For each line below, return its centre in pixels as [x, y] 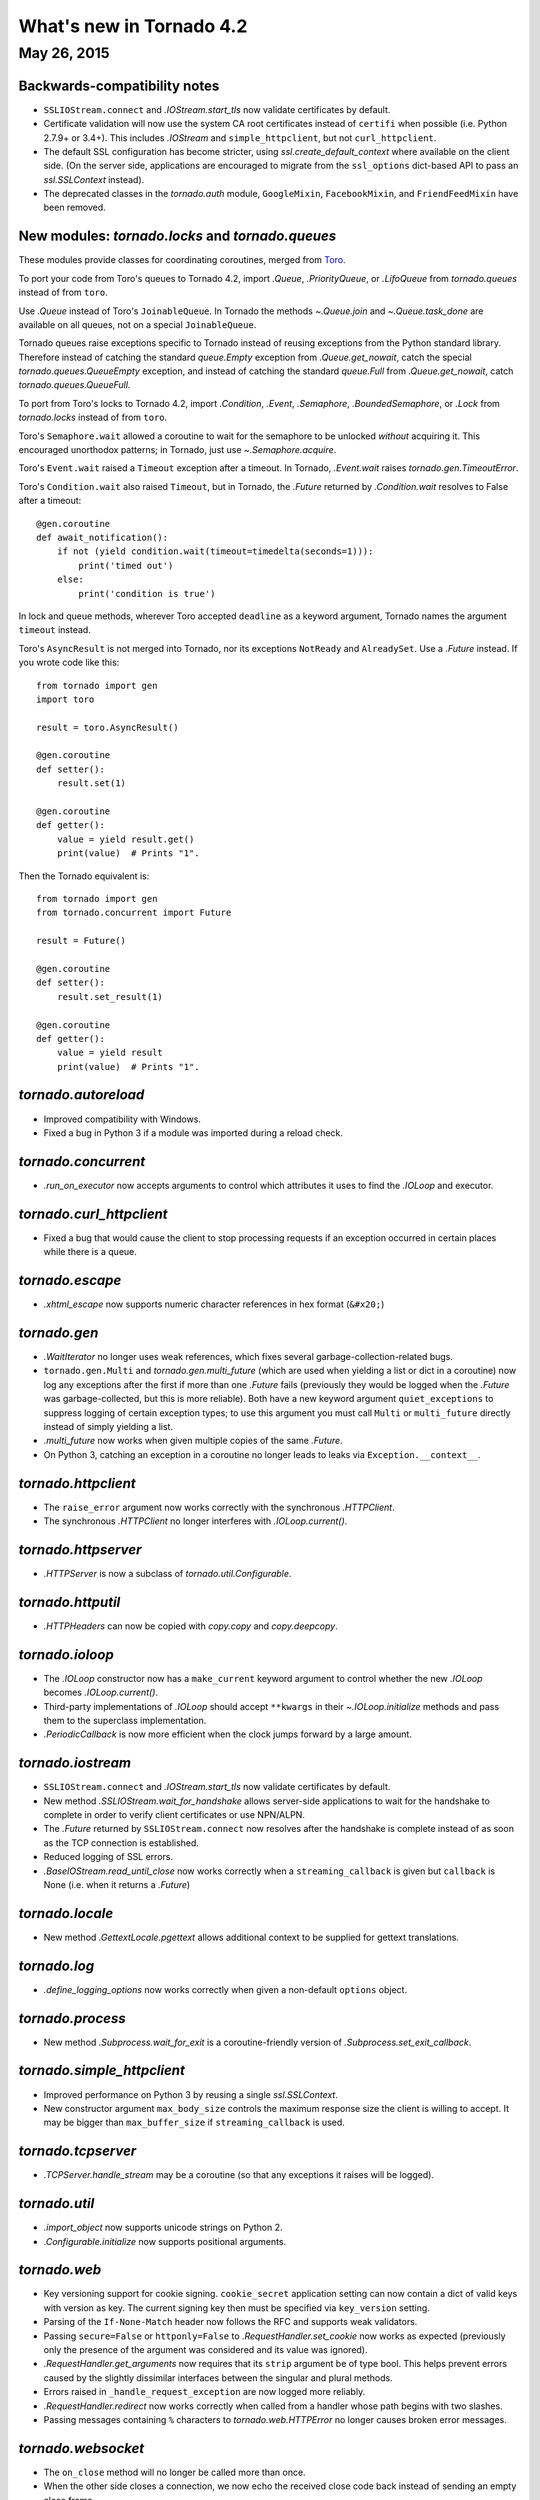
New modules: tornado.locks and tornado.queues [177, 236]
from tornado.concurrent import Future [134, 913]
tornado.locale [66, 1913]
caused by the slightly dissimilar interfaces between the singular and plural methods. [218, 2377]
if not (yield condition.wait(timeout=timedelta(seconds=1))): [215, 551]
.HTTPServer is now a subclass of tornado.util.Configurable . [167, 1573]
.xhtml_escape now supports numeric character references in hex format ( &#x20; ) [214, 1304]
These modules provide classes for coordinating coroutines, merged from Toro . [182, 260]
